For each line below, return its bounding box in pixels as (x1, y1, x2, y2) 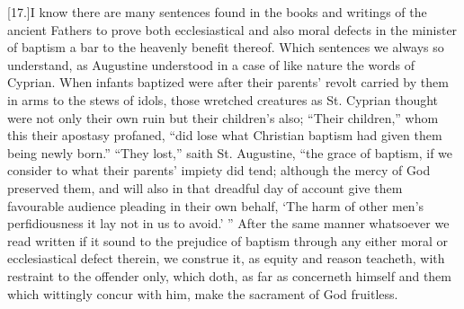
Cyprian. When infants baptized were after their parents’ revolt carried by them (7, 73, 449, 92)
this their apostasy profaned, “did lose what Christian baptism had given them (7, 126, 442, 145)
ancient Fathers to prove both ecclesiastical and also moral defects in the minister (7, 20, 458, 39)
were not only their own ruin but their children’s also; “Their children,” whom (7, 108, 439, 127)
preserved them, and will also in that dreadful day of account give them (7, 178, 403, 197)
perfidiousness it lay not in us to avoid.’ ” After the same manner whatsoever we (7, 214, 450, 233)
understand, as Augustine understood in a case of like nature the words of (7, 55, 415, 74)
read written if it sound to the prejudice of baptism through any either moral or (7, 231, 449, 250)
